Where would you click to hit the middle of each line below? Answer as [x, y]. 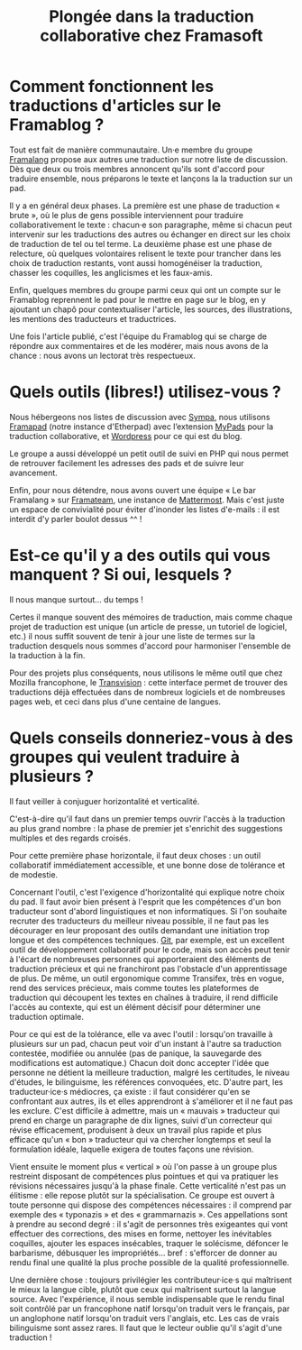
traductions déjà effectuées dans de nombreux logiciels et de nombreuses [147, 692]
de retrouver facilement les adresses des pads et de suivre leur [127, 463]
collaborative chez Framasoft [151, 36]
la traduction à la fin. [47, 655]
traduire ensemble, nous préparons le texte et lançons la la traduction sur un [151, 179]
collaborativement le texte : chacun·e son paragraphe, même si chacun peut [151, 225]
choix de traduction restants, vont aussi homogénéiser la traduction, [136, 262]
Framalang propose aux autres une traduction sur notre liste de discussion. [149, 159]
